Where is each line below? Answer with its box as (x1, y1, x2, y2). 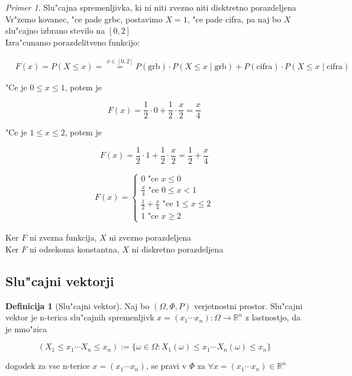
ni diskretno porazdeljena (131, 242, 224, 255)
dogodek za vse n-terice (5, 359, 90, 372)
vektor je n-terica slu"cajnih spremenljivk (5, 311, 154, 323)
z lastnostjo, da (245, 311, 301, 323)
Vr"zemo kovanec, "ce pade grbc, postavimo (5, 12, 163, 25)
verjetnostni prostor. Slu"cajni (193, 299, 303, 312)
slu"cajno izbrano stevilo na (5, 24, 105, 37)
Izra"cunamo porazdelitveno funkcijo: (5, 35, 140, 48)
